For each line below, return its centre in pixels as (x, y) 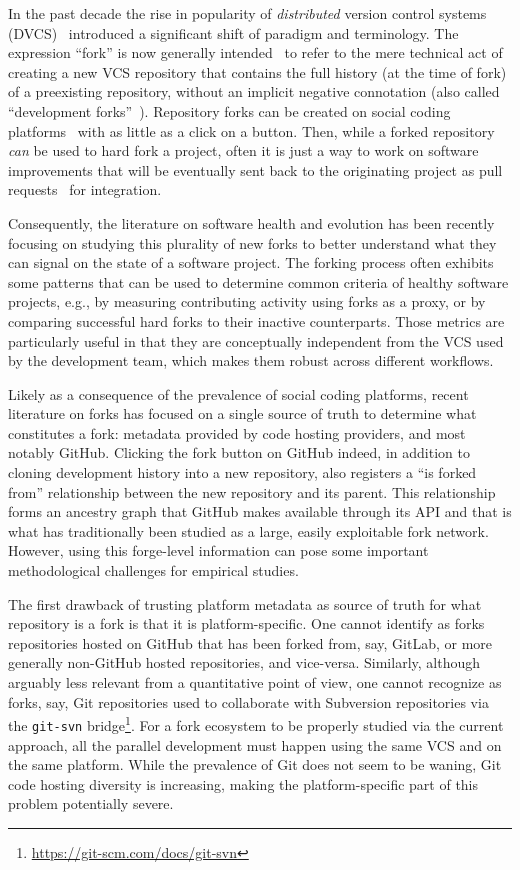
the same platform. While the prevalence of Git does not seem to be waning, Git (255, 764)
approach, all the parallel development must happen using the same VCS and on (255, 744)
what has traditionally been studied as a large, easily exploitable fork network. (248, 530)
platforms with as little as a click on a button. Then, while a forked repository (251, 130)
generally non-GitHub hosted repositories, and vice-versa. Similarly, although (244, 662)
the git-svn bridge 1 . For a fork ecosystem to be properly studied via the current (256, 723)
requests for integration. (85, 189)
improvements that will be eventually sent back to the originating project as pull (255, 169)
